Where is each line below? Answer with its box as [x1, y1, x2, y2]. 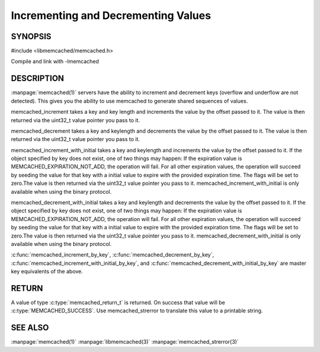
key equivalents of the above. [11, 268, 83, 275]
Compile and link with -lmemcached [11, 58, 99, 65]
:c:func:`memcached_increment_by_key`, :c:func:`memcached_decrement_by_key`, [11, 251, 215, 258]
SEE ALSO [11, 323, 49, 333]
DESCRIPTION [11, 73, 65, 84]
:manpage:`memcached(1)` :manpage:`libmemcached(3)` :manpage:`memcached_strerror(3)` [11, 338, 239, 345]
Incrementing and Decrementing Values [11, 9, 212, 22]
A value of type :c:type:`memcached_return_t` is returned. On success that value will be [11, 299, 225, 306]
